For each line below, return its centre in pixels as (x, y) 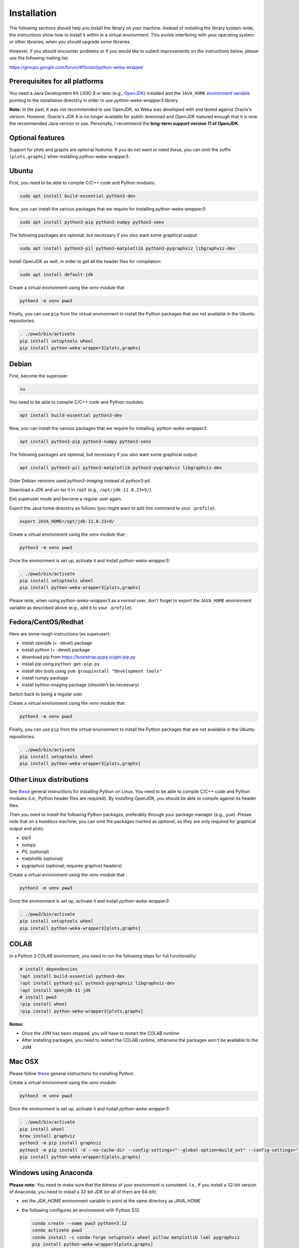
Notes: (16, 1024)
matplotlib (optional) (42, 859)
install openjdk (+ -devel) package (57, 643)
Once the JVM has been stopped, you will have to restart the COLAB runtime (100, 1033)
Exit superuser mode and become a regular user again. (66, 499)
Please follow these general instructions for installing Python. (72, 1073)
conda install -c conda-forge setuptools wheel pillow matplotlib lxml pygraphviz (136, 1237)
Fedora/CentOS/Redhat (47, 622)
